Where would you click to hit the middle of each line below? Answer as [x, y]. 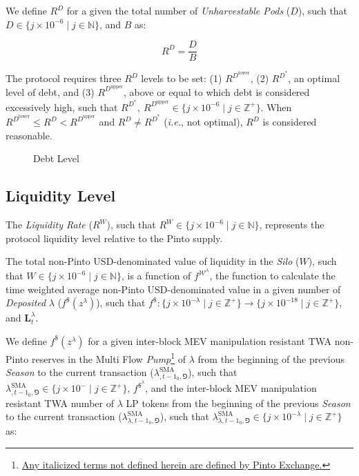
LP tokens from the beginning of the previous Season [238, 403]
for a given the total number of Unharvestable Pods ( [178, 10]
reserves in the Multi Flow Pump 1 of [109, 357]
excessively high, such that [62, 107]
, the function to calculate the [272, 276]
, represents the [292, 225]
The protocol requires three [64, 78]
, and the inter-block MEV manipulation [231, 388]
